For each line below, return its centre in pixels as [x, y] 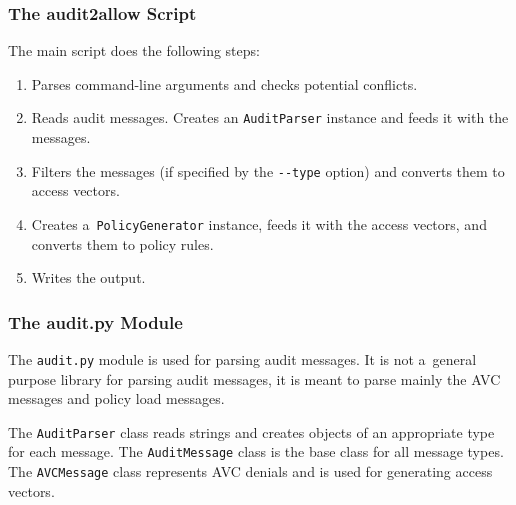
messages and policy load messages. [116, 398]
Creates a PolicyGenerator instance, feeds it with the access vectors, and [259, 223]
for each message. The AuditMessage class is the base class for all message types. [256, 451]
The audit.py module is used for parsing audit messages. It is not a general [242, 358]
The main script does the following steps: [134, 50]
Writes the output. [88, 277]
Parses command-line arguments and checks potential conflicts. [224, 83]
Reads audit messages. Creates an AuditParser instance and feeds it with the [270, 117]
